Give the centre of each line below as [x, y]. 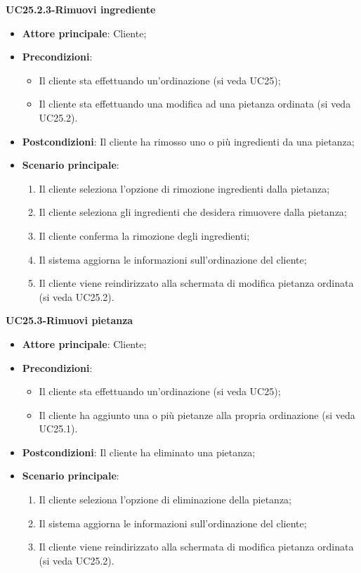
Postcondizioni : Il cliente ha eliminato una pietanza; [139, 452]
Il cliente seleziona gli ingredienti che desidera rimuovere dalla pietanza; [193, 212]
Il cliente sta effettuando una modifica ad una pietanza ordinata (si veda [195, 104]
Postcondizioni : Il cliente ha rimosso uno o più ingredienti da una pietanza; [188, 141]
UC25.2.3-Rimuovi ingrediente [81, 9]
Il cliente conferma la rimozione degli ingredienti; [144, 235]
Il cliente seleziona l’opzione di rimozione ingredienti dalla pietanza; [184, 188]
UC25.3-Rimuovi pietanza [70, 320]
